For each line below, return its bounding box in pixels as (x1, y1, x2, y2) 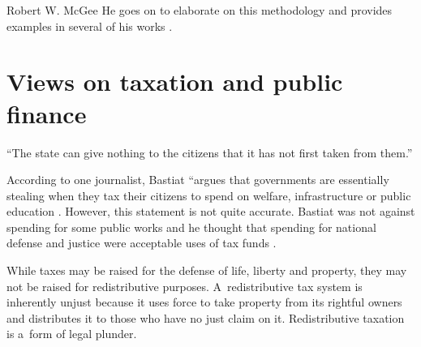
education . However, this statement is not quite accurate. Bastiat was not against (6, 203, 415, 220)
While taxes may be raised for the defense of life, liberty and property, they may (6, 262, 407, 279)
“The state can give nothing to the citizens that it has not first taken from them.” (6, 144, 413, 161)
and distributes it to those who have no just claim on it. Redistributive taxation (6, 309, 405, 326)
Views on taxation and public (6, 65, 343, 98)
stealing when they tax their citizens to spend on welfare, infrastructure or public (6, 186, 411, 203)
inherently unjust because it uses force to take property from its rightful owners (6, 293, 402, 311)
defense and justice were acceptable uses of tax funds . (6, 234, 277, 251)
